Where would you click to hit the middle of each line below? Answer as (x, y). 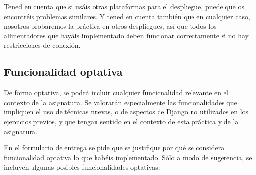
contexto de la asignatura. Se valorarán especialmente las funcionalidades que (121, 102)
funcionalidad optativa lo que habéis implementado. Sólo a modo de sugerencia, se (128, 157)
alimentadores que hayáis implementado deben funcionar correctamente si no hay (126, 35)
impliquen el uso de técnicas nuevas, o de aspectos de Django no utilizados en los (126, 112)
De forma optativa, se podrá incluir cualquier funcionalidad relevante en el (116, 92)
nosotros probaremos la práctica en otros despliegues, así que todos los (110, 26)
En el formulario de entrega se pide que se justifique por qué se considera (114, 148)
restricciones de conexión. (42, 45)
